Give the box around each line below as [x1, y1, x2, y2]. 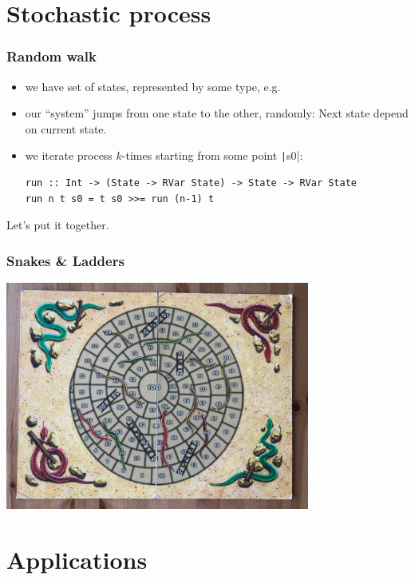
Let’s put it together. [6, 217, 109, 233]
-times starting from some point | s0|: [121, 147, 303, 164]
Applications [6, 543, 148, 576]
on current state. [25, 120, 107, 137]
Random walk [6, 46, 97, 66]
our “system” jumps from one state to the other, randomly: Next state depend [25, 105, 409, 121]
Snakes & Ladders [6, 250, 125, 270]
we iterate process [25, 147, 113, 164]
